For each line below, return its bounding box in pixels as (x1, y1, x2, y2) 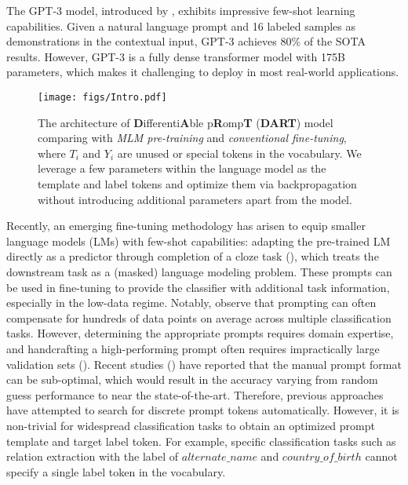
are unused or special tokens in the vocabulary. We (117, 144, 362, 161)
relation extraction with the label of (6, 448, 179, 465)
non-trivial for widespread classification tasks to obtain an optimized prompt (6, 417, 375, 433)
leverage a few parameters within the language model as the (38, 160, 326, 177)
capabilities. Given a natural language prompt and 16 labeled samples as (6, 17, 356, 34)
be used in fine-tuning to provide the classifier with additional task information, (6, 279, 390, 295)
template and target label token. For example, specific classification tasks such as (6, 432, 396, 449)
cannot (365, 448, 398, 465)
